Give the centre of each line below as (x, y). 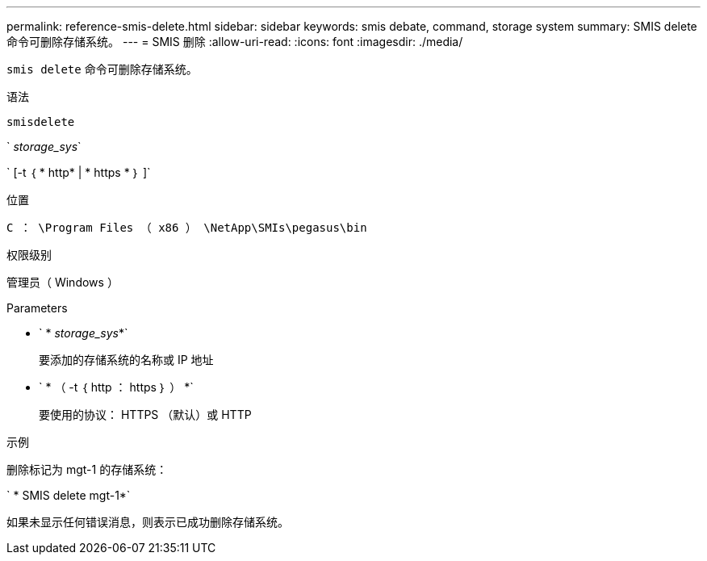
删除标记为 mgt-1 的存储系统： (87, 469)
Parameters (37, 308)
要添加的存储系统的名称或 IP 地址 (126, 360)
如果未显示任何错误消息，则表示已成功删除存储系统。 (148, 522)
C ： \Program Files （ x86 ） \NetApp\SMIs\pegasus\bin (187, 228)
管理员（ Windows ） (63, 282)
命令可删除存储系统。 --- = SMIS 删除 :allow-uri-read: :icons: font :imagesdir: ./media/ (235, 42)
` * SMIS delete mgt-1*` (69, 495)
